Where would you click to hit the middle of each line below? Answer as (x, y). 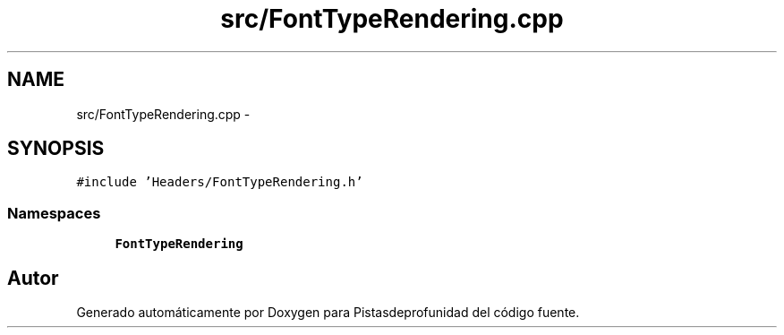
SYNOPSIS (56, 149)
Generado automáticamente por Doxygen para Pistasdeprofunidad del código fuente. (328, 313)
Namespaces (54, 213)
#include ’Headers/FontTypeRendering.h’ (220, 182)
